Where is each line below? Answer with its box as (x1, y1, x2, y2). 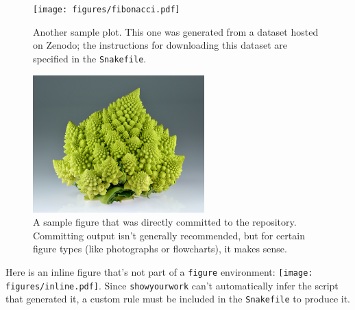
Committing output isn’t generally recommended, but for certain (33, 228, 305, 242)
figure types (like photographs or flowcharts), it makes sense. (33, 241, 287, 256)
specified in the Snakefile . (33, 51, 147, 65)
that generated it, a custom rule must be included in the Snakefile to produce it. (5, 291, 350, 306)
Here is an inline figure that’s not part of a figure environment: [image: (5, 264, 313, 278)
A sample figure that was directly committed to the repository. (33, 215, 297, 229)
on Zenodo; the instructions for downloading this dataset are (33, 38, 288, 52)
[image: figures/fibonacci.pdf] (33, 5, 180, 14)
